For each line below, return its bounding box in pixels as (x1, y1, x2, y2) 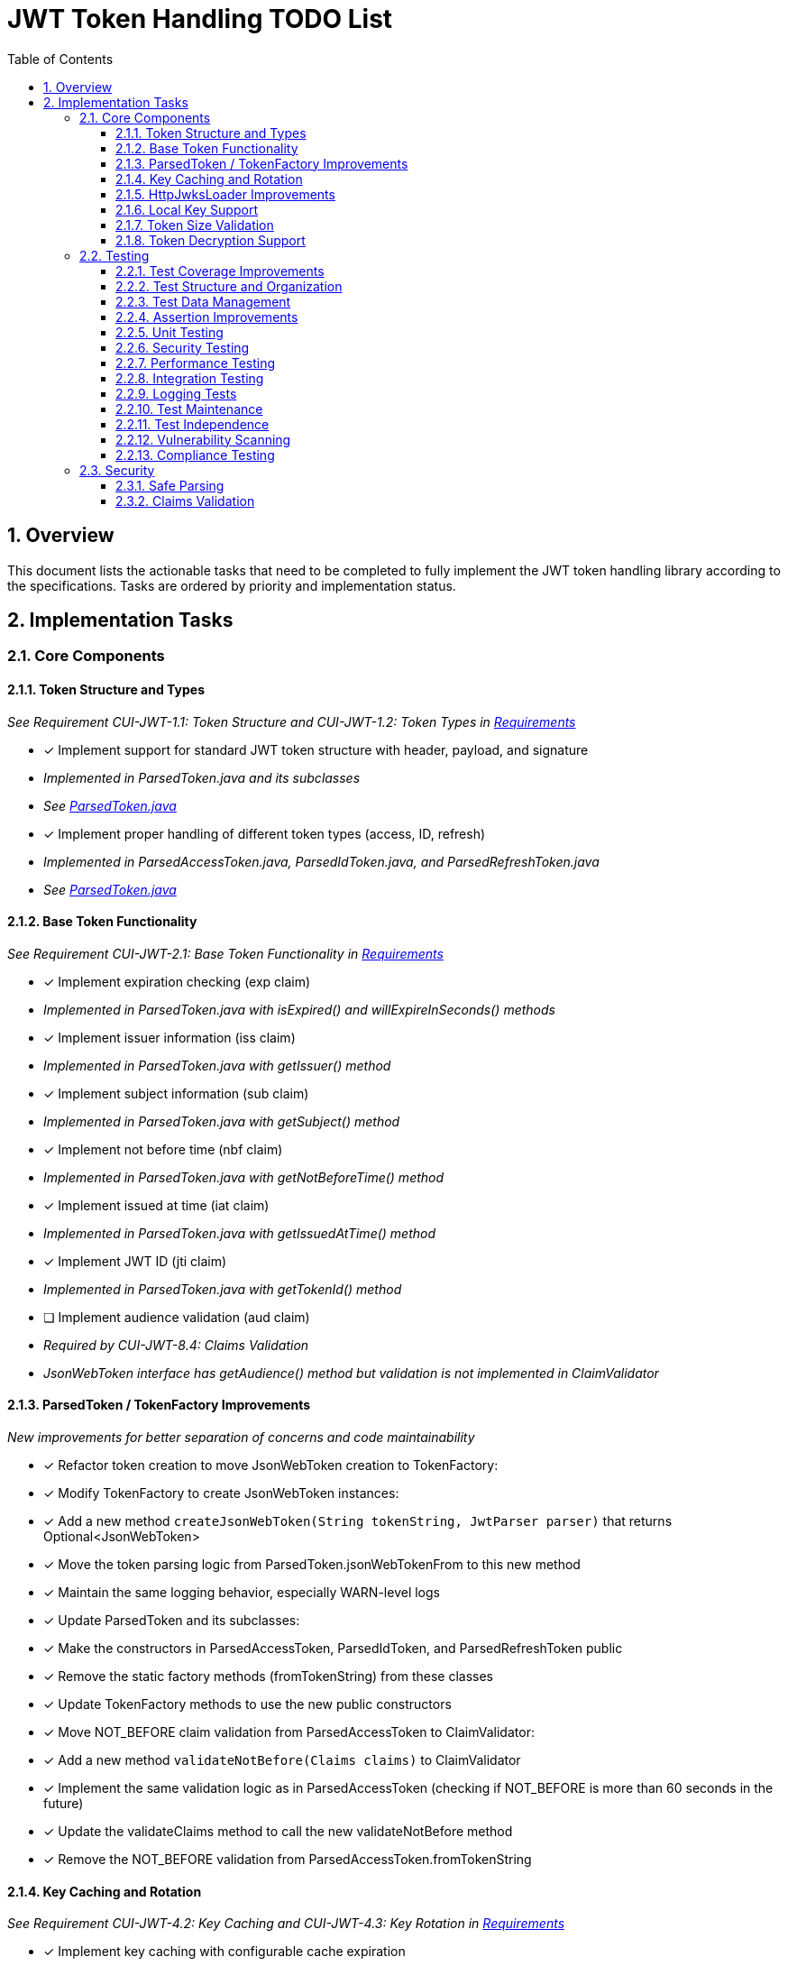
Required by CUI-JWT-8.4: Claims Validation (43, 1337, 309, 1353)
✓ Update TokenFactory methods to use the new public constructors (43, 1696, 452, 1713)
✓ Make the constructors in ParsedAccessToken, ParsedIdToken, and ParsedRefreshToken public (43, 1640, 623, 1657)
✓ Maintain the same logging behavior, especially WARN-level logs (43, 1585, 440, 1601)
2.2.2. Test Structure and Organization (115, 278, 343, 294)
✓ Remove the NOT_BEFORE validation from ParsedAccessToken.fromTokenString (43, 1851, 532, 1868)
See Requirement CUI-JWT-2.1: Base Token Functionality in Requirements (7, 945, 444, 961)
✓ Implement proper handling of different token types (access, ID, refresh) (43, 825, 486, 841)
